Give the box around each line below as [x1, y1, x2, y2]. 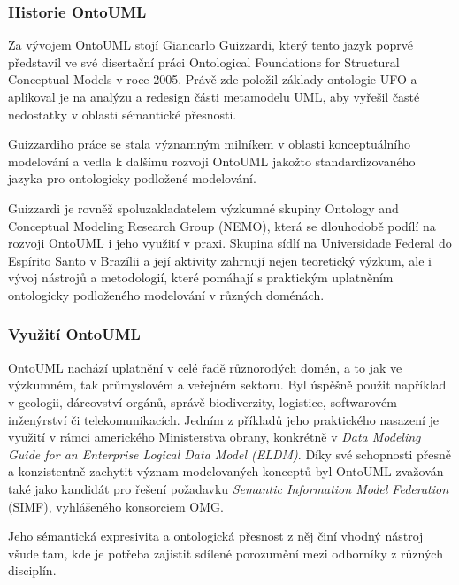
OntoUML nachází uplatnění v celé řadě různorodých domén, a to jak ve [8, 358, 402, 376]
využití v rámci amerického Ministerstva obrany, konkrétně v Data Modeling [8, 427, 421, 446]
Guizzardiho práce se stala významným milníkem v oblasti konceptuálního [8, 135, 411, 153]
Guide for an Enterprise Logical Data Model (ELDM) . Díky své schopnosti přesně [8, 444, 452, 463]
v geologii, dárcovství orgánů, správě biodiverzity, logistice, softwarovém [8, 392, 397, 411]
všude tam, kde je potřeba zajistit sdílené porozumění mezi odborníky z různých [8, 543, 443, 562]
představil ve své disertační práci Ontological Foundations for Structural [8, 52, 400, 71]
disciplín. [8, 561, 57, 580]
